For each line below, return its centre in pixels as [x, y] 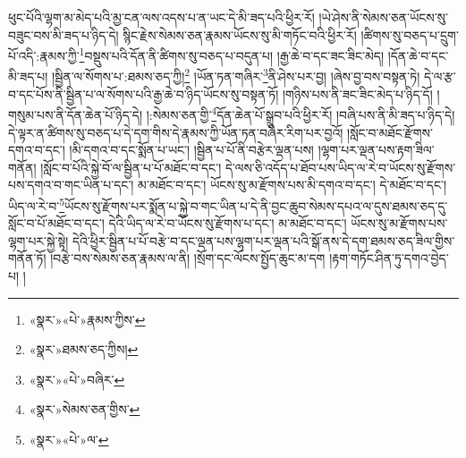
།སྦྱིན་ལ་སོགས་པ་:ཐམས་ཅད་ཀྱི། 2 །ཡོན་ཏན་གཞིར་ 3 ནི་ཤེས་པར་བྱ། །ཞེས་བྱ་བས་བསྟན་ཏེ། [236, 75]
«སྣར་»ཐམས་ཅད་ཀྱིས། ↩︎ [84, 349]
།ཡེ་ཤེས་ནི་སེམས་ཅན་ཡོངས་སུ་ [384, 17]
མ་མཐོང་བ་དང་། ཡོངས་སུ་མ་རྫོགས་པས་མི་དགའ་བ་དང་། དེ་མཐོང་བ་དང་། [292, 185]
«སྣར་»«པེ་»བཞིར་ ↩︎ [77, 379]
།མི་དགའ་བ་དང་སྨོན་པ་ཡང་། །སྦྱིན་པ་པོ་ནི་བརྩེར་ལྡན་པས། [191, 150]
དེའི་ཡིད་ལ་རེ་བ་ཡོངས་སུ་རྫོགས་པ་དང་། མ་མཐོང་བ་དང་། [228, 223]
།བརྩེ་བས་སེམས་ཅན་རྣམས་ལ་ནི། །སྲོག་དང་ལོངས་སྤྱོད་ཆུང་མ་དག [188, 258]
